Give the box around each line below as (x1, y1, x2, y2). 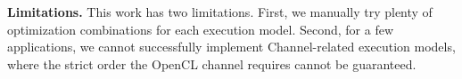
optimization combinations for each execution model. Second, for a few (7, 20, 393, 38)
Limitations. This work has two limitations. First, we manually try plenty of (7, 3, 433, 20)
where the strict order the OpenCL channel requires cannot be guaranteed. (7, 54, 417, 73)
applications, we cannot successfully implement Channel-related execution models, (7, 37, 456, 56)
